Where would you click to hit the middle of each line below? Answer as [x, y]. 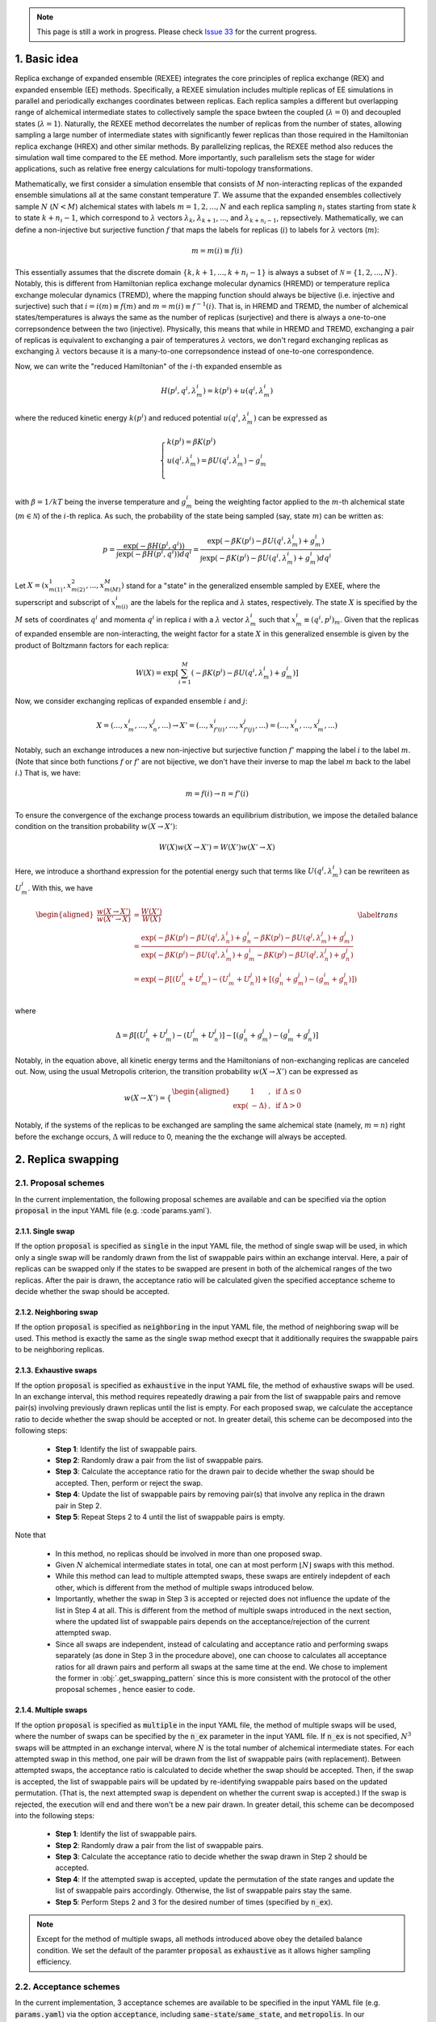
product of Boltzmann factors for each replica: [92, 645]
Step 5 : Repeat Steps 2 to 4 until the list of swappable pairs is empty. [170, 1516]
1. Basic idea [47, 59]
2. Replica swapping [67, 1159]
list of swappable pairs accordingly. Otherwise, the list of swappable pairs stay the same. [203, 1891]
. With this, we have [60, 888]
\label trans [378, 915]
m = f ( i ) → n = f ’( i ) [217, 794]
